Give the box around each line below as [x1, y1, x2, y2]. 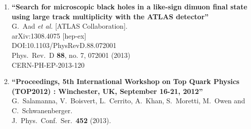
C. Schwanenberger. [11, 105, 73, 115]
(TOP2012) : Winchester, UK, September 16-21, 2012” [11, 86, 203, 96]
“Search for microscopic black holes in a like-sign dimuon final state [11, 1, 248, 11]
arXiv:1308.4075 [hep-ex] [11, 30, 86, 41]
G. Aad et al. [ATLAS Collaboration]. [11, 21, 127, 31]
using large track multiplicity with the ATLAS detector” [11, 11, 209, 21]
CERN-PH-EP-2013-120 [11, 59, 84, 70]
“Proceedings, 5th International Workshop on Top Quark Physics [11, 76, 240, 86]
